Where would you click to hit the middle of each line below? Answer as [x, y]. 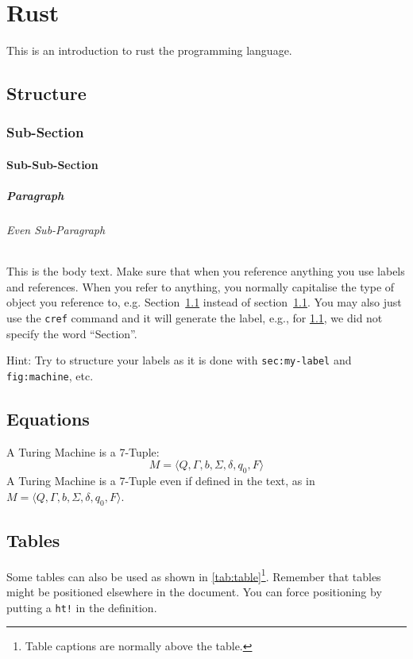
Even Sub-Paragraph [56, 230]
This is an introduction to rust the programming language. [149, 50]
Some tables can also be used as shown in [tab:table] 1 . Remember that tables [194, 575]
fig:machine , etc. [50, 375]
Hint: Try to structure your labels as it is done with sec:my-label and [179, 360]
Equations [48, 419]
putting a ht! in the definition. [82, 607]
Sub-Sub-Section [52, 164]
